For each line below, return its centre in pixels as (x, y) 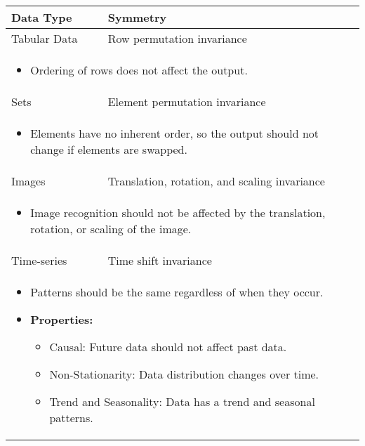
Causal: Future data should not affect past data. (168, 347)
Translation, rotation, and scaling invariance (216, 181)
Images (28, 181)
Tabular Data (45, 38)
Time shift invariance (160, 260)
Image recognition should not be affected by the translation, (178, 212)
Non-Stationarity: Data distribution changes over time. (184, 374)
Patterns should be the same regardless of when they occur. (177, 292)
